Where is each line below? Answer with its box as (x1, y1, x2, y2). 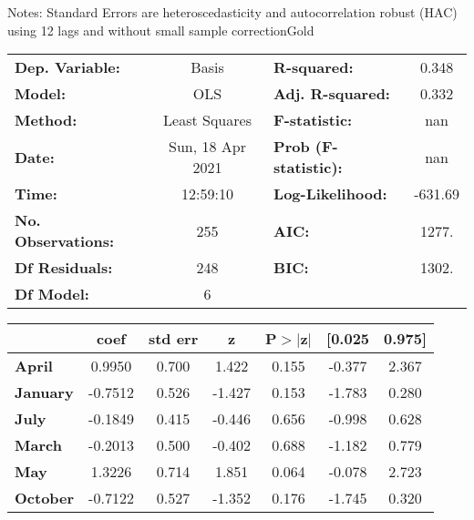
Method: (15, 109, 77, 131)
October (15, 487, 75, 509)
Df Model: (15, 283, 89, 305)
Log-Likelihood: (273, 183, 387, 205)
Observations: (15, 230, 115, 252)
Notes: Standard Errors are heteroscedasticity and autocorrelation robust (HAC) (7, 3, 458, 21)
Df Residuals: (15, 257, 113, 279)
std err (148, 328, 199, 350)
